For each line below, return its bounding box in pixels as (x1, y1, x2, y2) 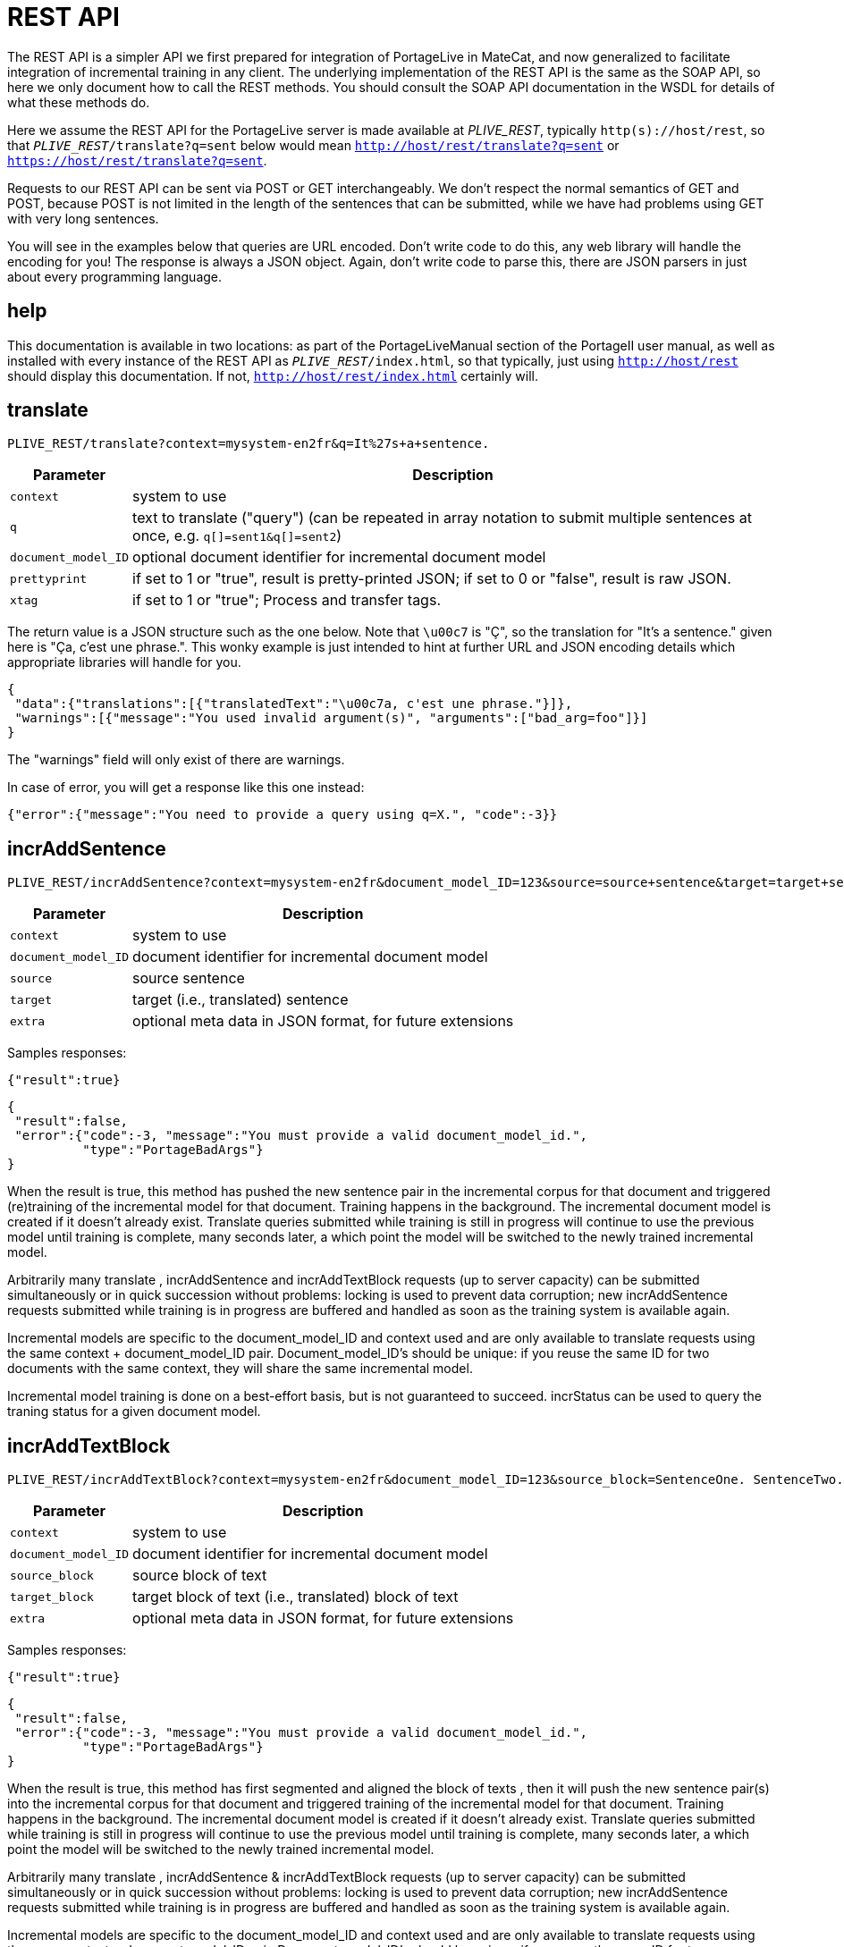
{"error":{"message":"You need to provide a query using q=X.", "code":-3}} (7, 807, 558, 822)
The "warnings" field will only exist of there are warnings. (7, 752, 345, 768)
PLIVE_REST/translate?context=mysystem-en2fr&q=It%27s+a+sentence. (7, 436, 490, 451)
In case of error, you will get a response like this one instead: (7, 780, 365, 796)
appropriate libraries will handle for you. (7, 654, 241, 670)
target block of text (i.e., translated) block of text (132, 1588, 459, 1606)
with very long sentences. (7, 210, 159, 226)
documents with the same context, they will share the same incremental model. (7, 1361, 473, 1377)
